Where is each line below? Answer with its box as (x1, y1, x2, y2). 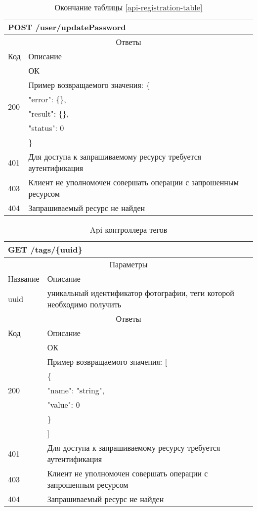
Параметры (109, 258, 148, 270)
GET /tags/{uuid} (8, 244, 83, 255)
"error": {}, (28, 93, 66, 105)
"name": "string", (47, 384, 105, 396)
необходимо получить (47, 298, 122, 310)
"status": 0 (28, 122, 64, 133)
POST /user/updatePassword (8, 21, 126, 33)
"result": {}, (28, 108, 69, 119)
